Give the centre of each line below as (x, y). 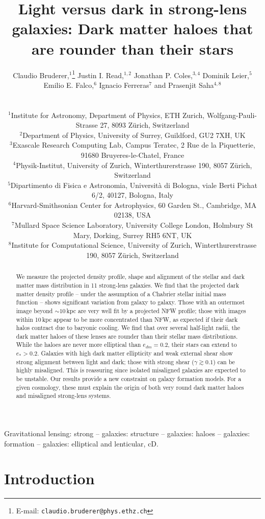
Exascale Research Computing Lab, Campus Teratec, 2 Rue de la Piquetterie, (134, 145)
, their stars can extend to (202, 345)
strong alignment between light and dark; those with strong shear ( (105, 361)
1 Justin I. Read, (98, 74)
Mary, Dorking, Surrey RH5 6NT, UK (132, 235)
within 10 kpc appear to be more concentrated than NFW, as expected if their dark (127, 319)
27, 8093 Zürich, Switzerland (145, 125)
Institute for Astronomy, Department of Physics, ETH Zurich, (108, 115)
